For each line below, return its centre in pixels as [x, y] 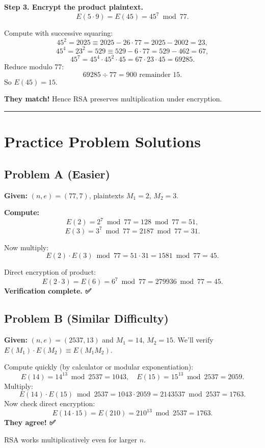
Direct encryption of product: [50, 272]
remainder [155, 75]
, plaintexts [107, 195]
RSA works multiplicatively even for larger [71, 439]
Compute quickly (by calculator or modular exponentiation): [99, 367]
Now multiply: [26, 247]
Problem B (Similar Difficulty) [86, 318]
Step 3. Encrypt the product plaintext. [74, 7]
